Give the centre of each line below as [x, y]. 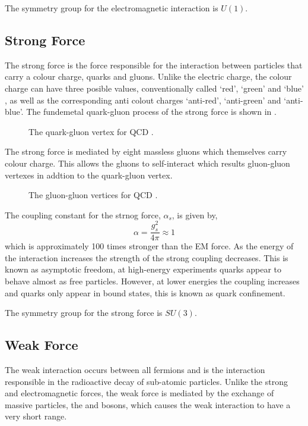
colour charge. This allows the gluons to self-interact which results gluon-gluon [147, 163]
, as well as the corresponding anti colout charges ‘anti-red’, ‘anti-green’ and [143, 100]
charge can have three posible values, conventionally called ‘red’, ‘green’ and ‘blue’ [154, 88]
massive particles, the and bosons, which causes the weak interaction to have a [148, 404]
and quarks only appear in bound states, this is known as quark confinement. [145, 292]
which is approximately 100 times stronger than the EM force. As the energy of [149, 246]
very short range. [36, 416]
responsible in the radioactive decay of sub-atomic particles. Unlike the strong [146, 381]
